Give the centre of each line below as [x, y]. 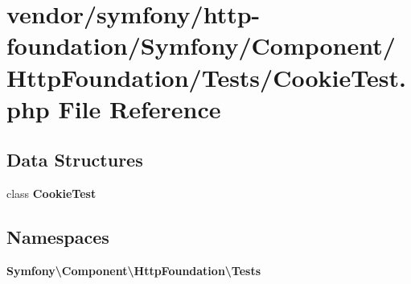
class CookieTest [51, 193]
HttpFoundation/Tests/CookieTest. [206, 77]
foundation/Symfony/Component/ [201, 45]
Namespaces [58, 237]
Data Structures [75, 160]
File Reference [140, 108]
